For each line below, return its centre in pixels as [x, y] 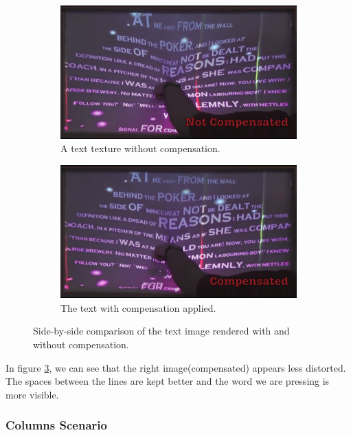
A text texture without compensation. [140, 148]
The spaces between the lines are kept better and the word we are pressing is [168, 381]
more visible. [32, 394]
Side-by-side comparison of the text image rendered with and [161, 331]
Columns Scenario [56, 425]
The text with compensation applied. [138, 307]
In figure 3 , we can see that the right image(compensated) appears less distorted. [176, 367]
